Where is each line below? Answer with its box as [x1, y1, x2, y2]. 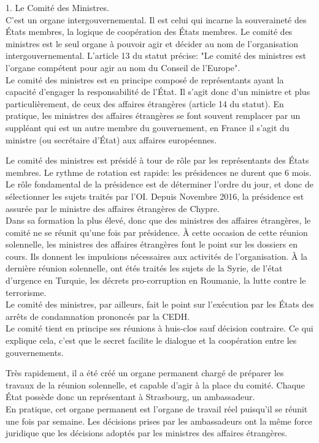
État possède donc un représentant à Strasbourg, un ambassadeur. [6, 390, 255, 403]
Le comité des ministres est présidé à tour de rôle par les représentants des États [6, 154, 309, 167]
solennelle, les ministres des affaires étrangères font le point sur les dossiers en [6, 238, 298, 251]
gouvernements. [6, 346, 64, 358]
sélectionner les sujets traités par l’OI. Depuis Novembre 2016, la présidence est [6, 189, 304, 202]
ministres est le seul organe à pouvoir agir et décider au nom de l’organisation [6, 37, 298, 50]
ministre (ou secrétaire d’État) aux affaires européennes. [6, 133, 217, 146]
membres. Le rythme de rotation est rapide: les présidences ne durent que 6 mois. [6, 165, 312, 178]
